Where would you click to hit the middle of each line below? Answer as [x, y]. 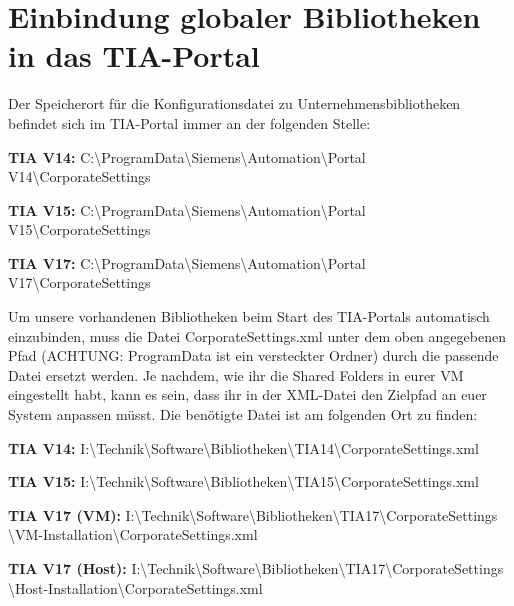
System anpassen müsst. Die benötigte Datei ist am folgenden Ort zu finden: [243, 414]
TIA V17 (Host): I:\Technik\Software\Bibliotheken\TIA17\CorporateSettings [256, 568]
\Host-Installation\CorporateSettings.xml [135, 587]
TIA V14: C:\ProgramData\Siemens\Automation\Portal [187, 156]
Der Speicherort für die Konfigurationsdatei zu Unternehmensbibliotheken [234, 103]
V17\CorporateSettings [79, 282]
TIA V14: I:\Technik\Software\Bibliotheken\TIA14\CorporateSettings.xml [243, 447]
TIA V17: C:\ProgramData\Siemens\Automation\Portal [187, 262]
